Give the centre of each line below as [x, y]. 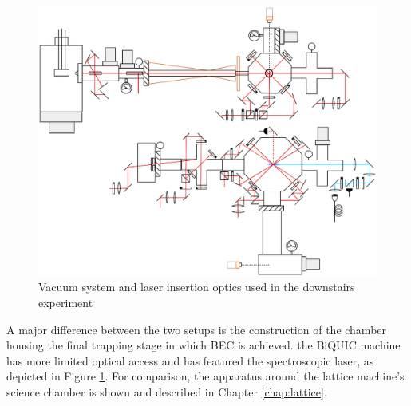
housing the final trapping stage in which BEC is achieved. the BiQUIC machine [204, 345]
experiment [66, 303]
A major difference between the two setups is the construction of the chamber [197, 329]
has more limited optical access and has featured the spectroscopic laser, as [190, 360]
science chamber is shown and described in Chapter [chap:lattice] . [167, 392]
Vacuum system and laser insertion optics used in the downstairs [197, 287]
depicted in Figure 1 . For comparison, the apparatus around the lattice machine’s [205, 376]
